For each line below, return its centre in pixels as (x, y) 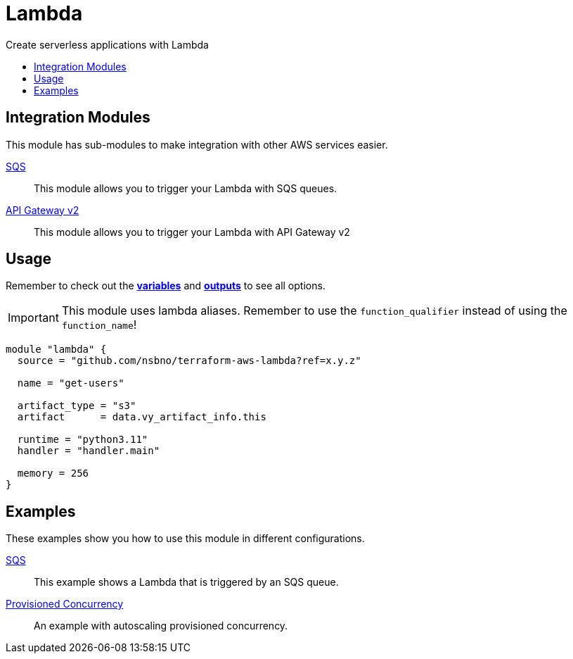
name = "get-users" (71, 383)
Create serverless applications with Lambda (107, 44)
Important (33, 318)
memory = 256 (53, 473)
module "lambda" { (56, 350)
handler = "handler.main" (89, 451)
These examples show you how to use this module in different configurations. (185, 539)
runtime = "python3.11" (83, 440)
